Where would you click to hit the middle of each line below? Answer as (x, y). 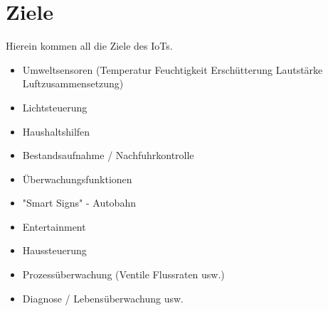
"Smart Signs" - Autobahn (79, 203)
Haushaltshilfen (56, 131)
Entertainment (54, 226)
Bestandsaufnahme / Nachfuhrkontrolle (108, 155)
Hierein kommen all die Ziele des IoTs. (89, 46)
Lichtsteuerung (55, 107)
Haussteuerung (54, 250)
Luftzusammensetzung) (73, 83)
